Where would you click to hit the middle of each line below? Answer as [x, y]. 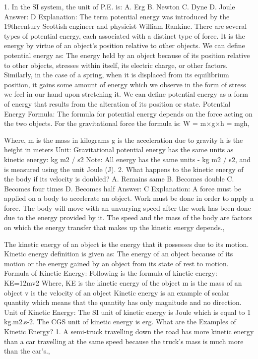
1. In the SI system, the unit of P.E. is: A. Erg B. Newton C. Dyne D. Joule [120, 6]
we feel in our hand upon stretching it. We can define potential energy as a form [126, 94]
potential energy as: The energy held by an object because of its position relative [127, 55]
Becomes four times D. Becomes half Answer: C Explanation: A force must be [123, 188]
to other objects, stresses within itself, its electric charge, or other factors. [116, 65]
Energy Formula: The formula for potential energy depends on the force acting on [128, 113]
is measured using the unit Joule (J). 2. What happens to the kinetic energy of [124, 169]
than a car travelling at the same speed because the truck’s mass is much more [124, 341]
